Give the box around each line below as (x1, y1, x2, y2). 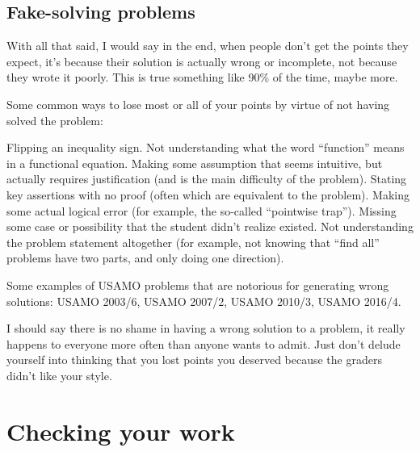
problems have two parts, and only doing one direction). (6, 249, 284, 266)
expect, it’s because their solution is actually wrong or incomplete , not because (6, 52, 397, 69)
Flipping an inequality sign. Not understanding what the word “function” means (6, 139, 405, 156)
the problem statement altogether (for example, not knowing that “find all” (6, 233, 380, 250)
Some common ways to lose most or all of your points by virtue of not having (6, 95, 390, 112)
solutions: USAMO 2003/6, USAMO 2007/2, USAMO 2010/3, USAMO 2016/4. (6, 292, 401, 309)
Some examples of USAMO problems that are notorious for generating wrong (6, 276, 389, 293)
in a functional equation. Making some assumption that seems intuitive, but (6, 154, 383, 171)
